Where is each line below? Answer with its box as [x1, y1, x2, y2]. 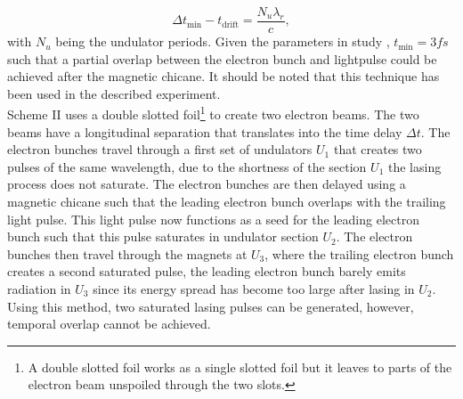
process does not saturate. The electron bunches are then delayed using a [7, 175, 406, 193]
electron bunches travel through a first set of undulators [7, 140, 313, 159]
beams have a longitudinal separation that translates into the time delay [7, 122, 402, 141]
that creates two [333, 140, 422, 159]
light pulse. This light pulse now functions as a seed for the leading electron [7, 209, 419, 228]
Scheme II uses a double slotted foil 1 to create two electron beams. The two [7, 102, 419, 124]
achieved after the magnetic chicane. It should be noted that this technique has [7, 67, 440, 85]
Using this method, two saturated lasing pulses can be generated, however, [7, 297, 414, 315]
